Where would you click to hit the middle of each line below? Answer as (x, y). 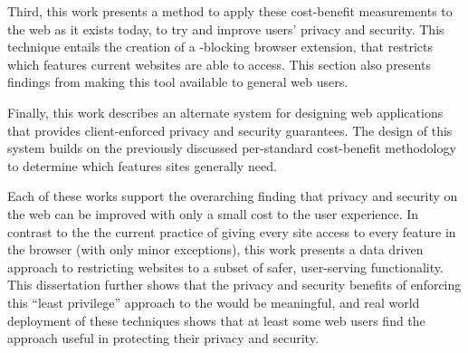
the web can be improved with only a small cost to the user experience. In (213, 213)
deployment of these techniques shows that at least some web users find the (216, 320)
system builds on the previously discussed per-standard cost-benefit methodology (232, 148)
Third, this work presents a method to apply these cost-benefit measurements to (230, 11)
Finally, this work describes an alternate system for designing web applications (225, 112)
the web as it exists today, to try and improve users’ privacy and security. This (226, 29)
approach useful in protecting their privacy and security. (163, 338)
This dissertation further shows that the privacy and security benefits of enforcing (234, 285)
